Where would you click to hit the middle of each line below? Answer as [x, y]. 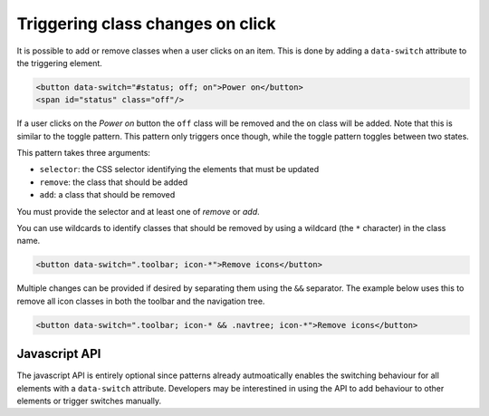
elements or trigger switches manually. [89, 401]
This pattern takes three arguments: [84, 153]
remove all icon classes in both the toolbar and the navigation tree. [141, 301]
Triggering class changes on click [146, 24]
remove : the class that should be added [114, 182]
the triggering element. [60, 63]
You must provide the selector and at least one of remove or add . [138, 211]
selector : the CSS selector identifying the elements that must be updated [179, 169]
